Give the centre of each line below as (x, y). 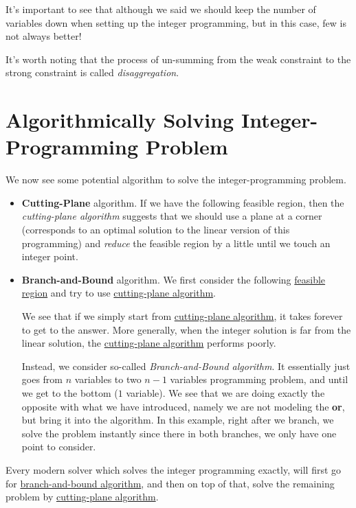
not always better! (44, 36)
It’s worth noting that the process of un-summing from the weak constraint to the (178, 59)
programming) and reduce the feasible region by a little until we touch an (176, 243)
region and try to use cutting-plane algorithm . (119, 293)
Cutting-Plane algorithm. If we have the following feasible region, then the (183, 202)
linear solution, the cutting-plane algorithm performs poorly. (149, 343)
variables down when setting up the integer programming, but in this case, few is (176, 22)
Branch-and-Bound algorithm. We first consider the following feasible (174, 279)
